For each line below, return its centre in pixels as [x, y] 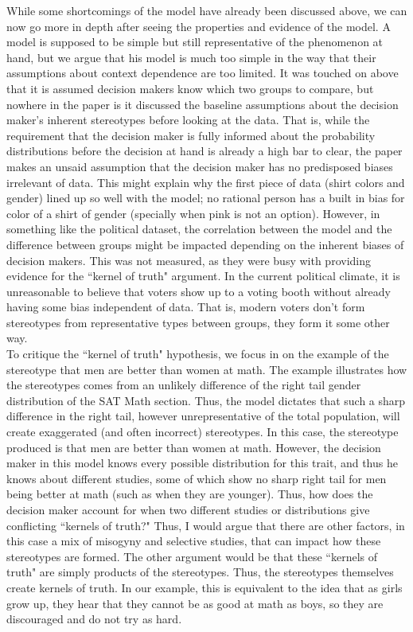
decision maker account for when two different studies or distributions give [188, 509]
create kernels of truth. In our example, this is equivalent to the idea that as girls [205, 587]
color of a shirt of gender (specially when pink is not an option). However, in [193, 213]
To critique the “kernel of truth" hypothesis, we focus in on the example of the [198, 354]
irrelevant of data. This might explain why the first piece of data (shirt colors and [206, 182]
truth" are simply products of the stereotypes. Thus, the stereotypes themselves [200, 572]
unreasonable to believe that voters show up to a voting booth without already [199, 291]
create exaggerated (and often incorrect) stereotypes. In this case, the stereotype [203, 432]
